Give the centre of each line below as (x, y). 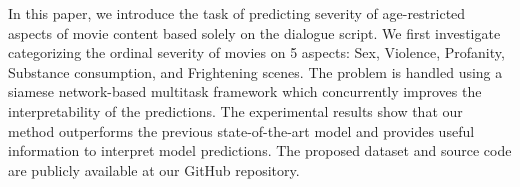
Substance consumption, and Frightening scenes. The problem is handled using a (255, 71)
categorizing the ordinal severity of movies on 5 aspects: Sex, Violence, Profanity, (256, 52)
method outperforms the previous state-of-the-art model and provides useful (241, 130)
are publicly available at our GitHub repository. (154, 169)
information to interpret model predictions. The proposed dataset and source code (260, 150)
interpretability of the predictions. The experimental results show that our (235, 110)
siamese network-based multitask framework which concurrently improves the (245, 91)
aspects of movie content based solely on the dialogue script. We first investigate (254, 32)
